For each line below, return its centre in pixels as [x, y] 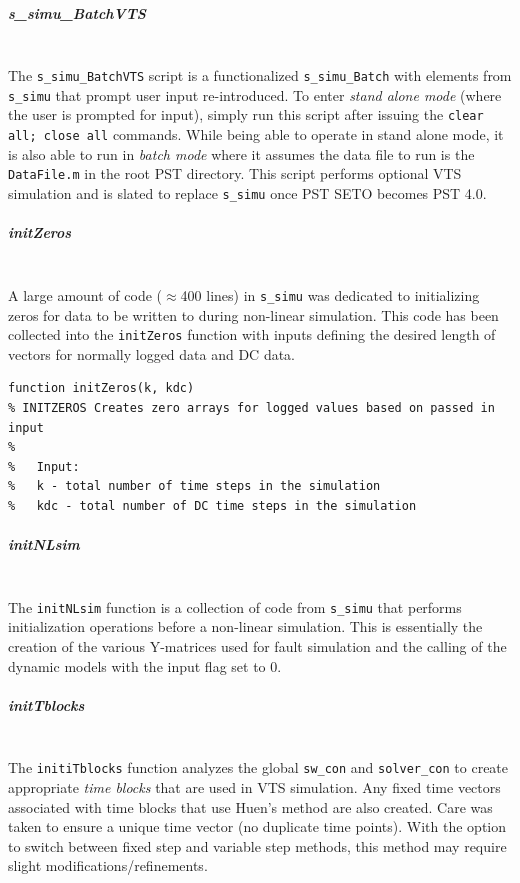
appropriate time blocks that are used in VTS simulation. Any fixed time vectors [254, 786]
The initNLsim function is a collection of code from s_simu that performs [235, 606]
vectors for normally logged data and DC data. [152, 353]
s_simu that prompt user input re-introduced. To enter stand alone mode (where [255, 94]
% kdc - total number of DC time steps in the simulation [212, 505]
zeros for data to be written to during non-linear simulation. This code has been [253, 314]
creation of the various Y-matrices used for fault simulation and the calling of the [257, 645]
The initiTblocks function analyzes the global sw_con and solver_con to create [258, 767]
